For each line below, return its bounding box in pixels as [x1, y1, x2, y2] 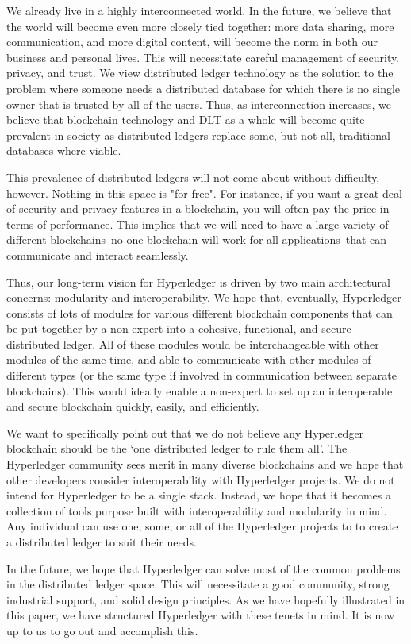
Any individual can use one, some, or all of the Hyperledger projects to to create [6, 518, 398, 534]
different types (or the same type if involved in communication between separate [6, 367, 397, 384]
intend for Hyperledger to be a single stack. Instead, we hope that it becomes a [6, 487, 391, 503]
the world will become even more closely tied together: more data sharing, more [6, 17, 394, 34]
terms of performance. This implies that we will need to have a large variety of [6, 215, 389, 232]
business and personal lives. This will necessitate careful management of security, [6, 48, 400, 65]
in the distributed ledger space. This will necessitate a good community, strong [6, 576, 390, 592]
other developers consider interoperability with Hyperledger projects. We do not [6, 471, 395, 488]
